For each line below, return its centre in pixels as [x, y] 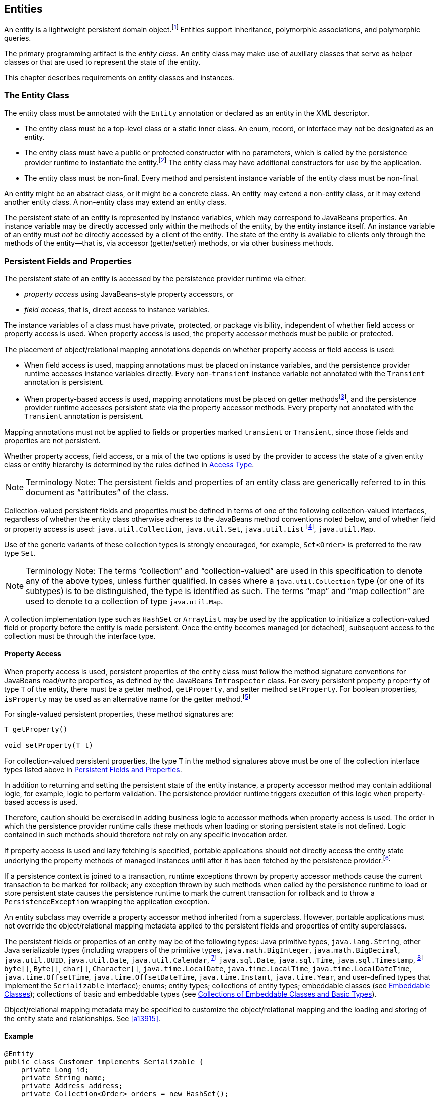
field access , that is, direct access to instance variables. [117, 310]
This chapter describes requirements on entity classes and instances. [119, 78]
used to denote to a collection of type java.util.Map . [124, 601]
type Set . [20, 553]
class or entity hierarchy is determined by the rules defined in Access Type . [129, 464]
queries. [18, 38]
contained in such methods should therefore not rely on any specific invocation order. [146, 835]
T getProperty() [36, 730]
